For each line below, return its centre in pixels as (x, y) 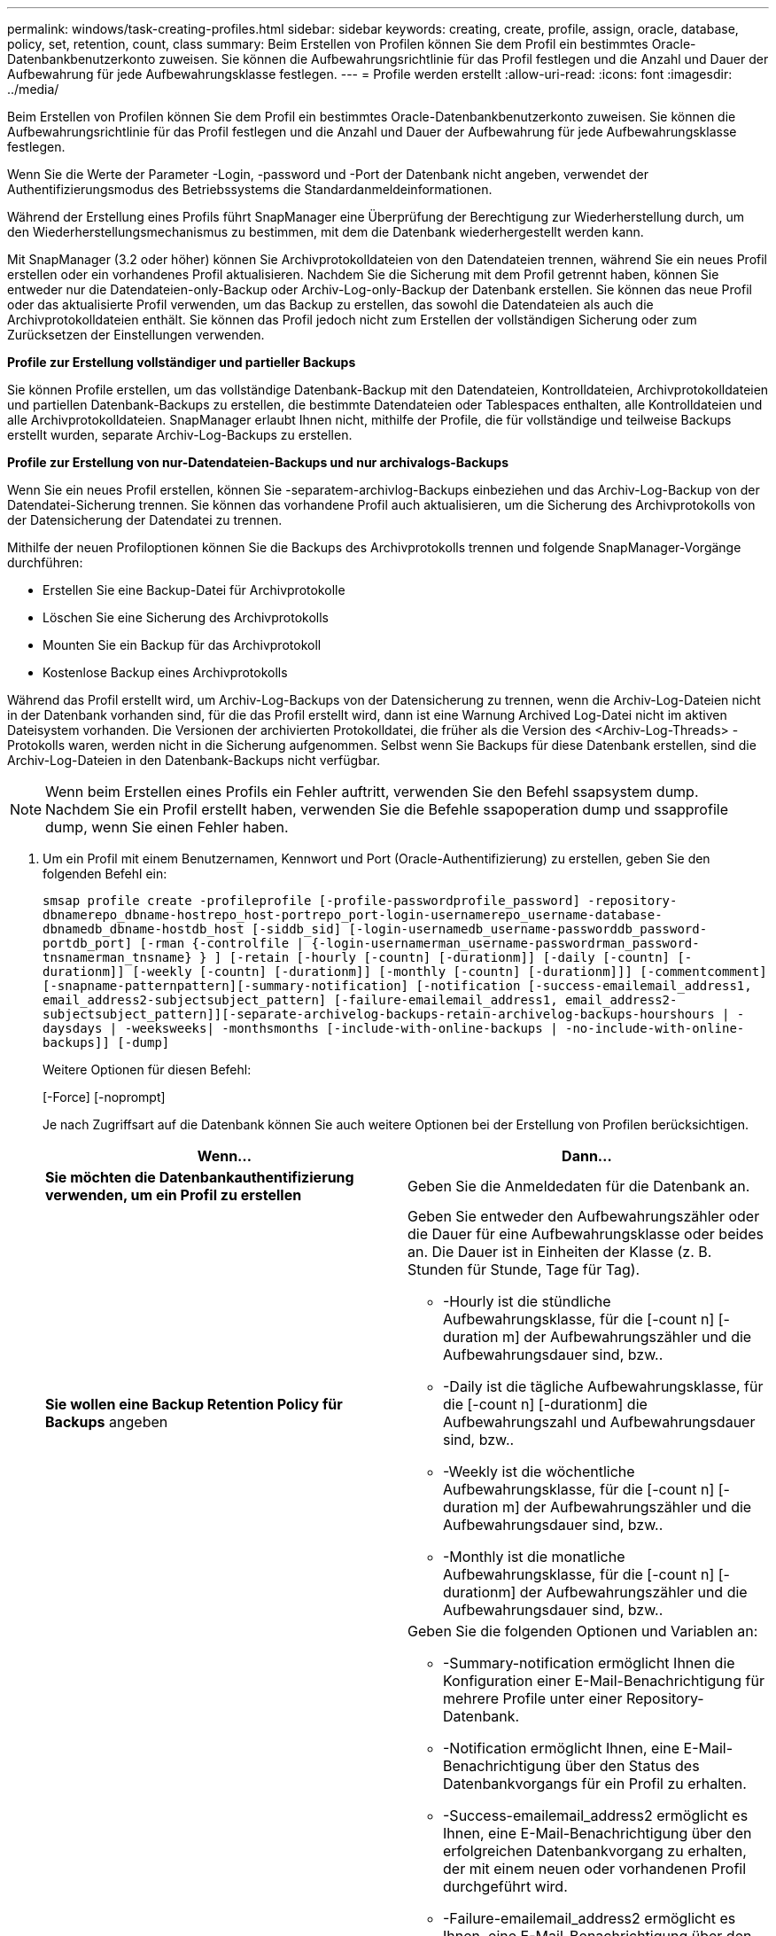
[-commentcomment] (703, 972)
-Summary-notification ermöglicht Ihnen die (589, 1663)
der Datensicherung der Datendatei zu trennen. (145, 520)
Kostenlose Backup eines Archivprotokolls (165, 672)
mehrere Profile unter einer (533, 1698)
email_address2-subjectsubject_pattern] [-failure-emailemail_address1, (300, 1000)
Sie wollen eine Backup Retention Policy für (194, 1404)
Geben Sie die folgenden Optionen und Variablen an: (583, 1631)
